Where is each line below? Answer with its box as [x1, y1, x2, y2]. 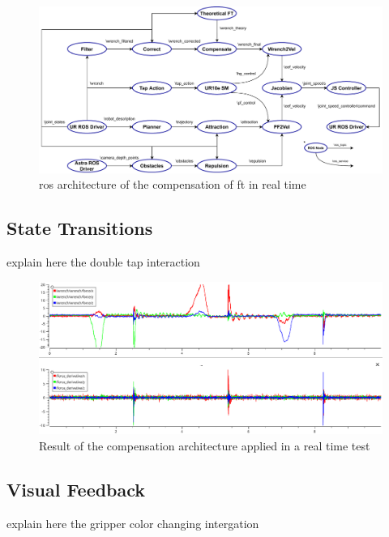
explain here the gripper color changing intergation [6, 514, 259, 531]
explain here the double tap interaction [6, 254, 200, 271]
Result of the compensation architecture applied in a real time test [39, 437, 370, 454]
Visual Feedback [6, 476, 146, 501]
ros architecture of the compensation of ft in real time [39, 176, 306, 193]
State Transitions [6, 215, 153, 241]
